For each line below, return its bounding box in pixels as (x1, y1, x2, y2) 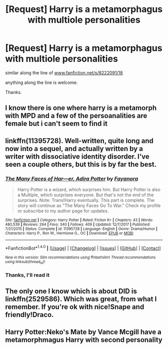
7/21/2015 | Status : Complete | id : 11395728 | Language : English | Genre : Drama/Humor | (5, 226, 157, 231)
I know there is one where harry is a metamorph (5, 104, 156, 112)
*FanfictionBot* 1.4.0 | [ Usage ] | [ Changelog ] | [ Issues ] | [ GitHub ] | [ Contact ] (5, 245, 161, 251)
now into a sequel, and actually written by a (5, 144, 143, 153)
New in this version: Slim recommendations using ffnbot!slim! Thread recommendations (5, 255, 156, 260)
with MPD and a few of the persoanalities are (5, 111, 147, 120)
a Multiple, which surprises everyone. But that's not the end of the (17, 192, 154, 198)
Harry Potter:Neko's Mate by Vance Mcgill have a (5, 327, 161, 336)
